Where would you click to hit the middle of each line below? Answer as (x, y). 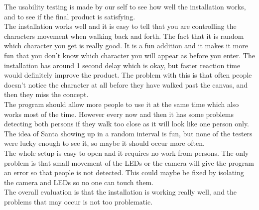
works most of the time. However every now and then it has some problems (119, 114)
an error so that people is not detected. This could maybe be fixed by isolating (124, 172)
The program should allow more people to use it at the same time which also (122, 104)
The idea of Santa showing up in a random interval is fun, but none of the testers (128, 133)
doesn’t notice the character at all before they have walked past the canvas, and (126, 84)
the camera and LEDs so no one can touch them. (79, 182)
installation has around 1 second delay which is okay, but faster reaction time (122, 65)
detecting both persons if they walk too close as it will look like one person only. (127, 124)
